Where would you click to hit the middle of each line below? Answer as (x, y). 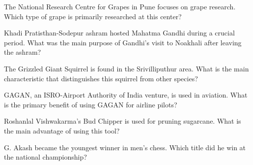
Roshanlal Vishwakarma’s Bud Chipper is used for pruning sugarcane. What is (123, 121)
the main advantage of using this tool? (62, 130)
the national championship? (45, 157)
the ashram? (23, 52)
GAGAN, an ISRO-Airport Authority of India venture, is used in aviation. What (126, 95)
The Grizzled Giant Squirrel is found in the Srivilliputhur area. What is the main (126, 68)
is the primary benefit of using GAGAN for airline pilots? (91, 104)
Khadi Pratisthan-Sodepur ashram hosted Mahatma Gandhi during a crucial (119, 33)
